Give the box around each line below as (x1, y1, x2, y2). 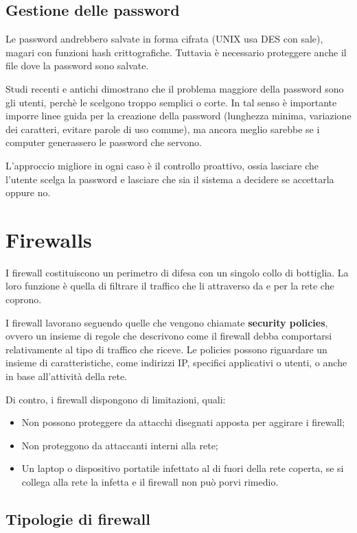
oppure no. (5, 185, 51, 200)
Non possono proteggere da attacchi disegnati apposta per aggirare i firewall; (21, 415, 345, 429)
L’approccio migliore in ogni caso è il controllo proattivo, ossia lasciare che (5, 158, 319, 172)
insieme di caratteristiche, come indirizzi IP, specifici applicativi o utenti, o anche (5, 355, 347, 370)
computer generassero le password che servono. (5, 135, 202, 150)
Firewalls (5, 225, 92, 253)
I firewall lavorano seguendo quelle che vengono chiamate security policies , (5, 315, 328, 329)
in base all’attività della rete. (5, 369, 128, 383)
